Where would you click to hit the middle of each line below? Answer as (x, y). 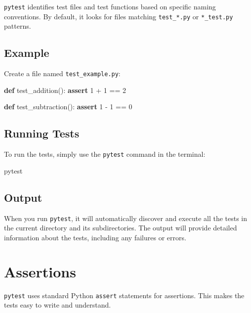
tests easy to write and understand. (58, 305)
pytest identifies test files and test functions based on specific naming (110, 6)
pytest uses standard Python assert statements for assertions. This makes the (124, 295)
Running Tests (42, 133)
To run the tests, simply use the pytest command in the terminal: (105, 154)
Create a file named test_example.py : (62, 73)
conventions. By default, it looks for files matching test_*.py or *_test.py (119, 16)
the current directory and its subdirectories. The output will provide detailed (121, 228)
